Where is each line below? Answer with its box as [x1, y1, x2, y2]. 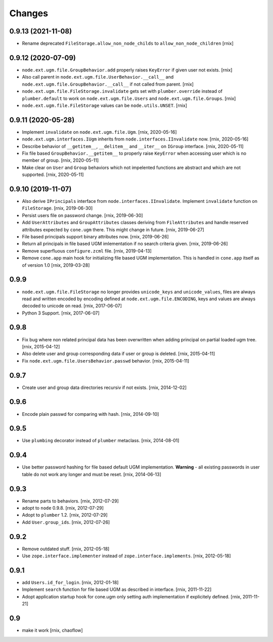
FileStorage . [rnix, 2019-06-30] [22, 205, 93, 211]
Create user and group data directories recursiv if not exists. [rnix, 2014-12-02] [22, 384, 187, 390]
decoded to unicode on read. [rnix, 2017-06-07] [22, 303, 122, 309]
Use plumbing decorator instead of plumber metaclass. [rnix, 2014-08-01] [22, 438, 179, 444]
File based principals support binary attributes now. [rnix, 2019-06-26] [22, 234, 169, 240]
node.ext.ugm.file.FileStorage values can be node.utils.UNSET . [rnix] [22, 102, 187, 109]
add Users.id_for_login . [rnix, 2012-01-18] [22, 580, 119, 586]
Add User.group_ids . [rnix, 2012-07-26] [22, 519, 110, 525]
